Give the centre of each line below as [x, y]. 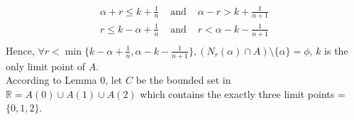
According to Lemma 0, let [64, 80]
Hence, [20, 50]
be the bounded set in [183, 80]
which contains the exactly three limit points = [243, 93]
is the [336, 50]
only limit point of [46, 66]
